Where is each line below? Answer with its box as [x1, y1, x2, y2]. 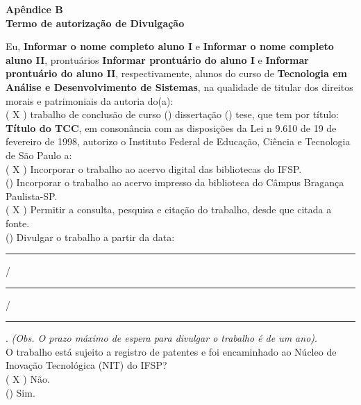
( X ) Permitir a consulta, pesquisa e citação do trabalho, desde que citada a [6, 202, 332, 217]
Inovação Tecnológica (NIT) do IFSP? [6, 358, 167, 372]
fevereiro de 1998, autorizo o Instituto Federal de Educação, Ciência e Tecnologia [6, 134, 351, 149]
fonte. [6, 215, 30, 230]
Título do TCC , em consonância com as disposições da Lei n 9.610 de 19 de [6, 120, 337, 135]
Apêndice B [6, 2, 63, 16]
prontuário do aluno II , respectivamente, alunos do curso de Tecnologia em [6, 66, 347, 81]
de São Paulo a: [6, 147, 72, 162]
